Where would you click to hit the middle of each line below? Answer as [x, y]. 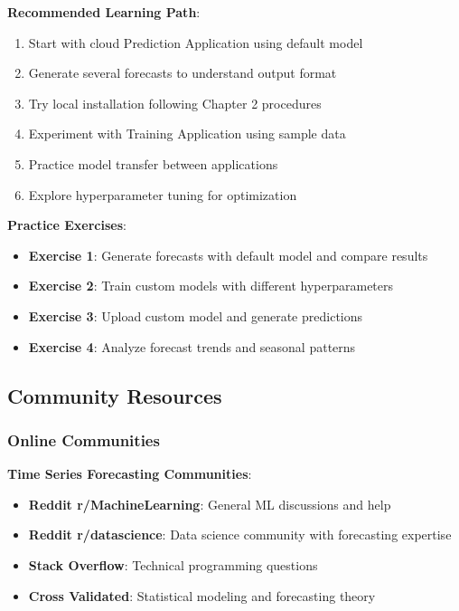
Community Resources [115, 395]
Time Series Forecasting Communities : [130, 474]
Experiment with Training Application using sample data [187, 134]
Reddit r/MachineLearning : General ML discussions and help [210, 504]
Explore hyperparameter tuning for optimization [163, 194]
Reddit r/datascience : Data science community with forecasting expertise [240, 535]
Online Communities [84, 439]
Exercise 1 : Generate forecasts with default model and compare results [228, 255]
